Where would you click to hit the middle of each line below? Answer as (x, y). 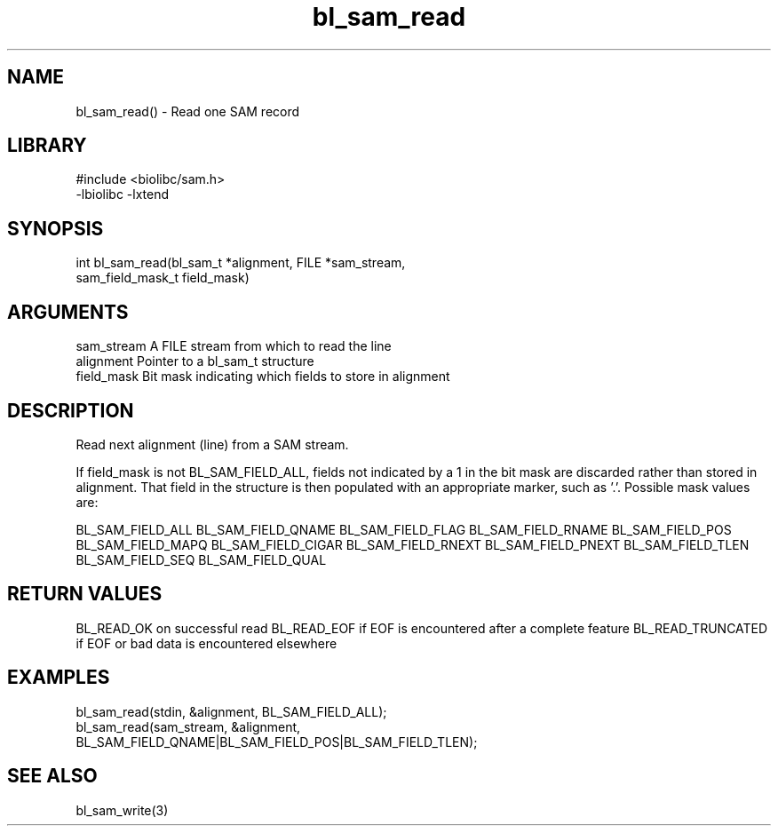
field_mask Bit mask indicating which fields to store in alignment (263, 377)
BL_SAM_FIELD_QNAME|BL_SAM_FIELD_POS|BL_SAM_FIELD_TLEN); (277, 742)
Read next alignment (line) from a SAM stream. (212, 444)
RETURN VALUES (85, 594)
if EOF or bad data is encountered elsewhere (206, 643)
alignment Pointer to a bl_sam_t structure (195, 361)
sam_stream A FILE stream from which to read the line (234, 346)
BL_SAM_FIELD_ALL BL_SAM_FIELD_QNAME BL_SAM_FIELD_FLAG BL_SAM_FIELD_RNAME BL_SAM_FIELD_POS (404, 529)
